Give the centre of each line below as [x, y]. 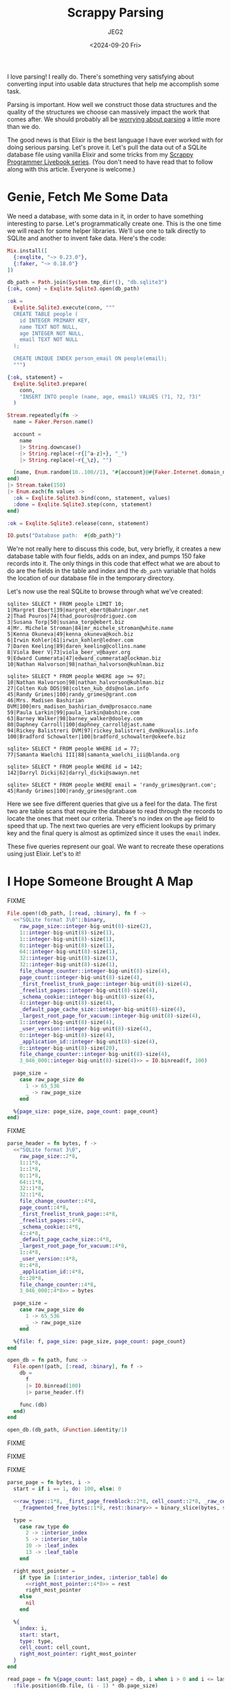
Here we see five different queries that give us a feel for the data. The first [112, 804]
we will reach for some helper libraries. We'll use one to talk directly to [107, 231]
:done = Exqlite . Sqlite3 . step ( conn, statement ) [83, 505]
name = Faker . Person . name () [54, 422]
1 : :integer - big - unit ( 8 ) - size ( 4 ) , [67, 1022]
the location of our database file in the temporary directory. [91, 578]
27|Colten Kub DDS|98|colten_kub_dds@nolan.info [78, 689]
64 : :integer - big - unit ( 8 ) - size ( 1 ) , [69, 952]
